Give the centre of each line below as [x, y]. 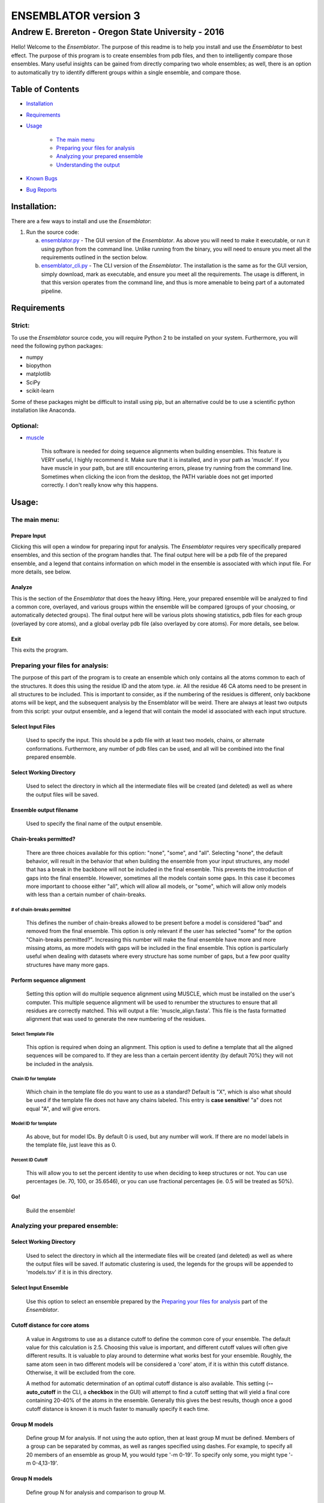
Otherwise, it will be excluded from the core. [81, 1373]
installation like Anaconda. [43, 410]
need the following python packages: [57, 346]
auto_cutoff [41, 1392]
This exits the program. [40, 650]
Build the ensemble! [51, 1210]
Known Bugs [42, 179]
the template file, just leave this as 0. [71, 1145]
